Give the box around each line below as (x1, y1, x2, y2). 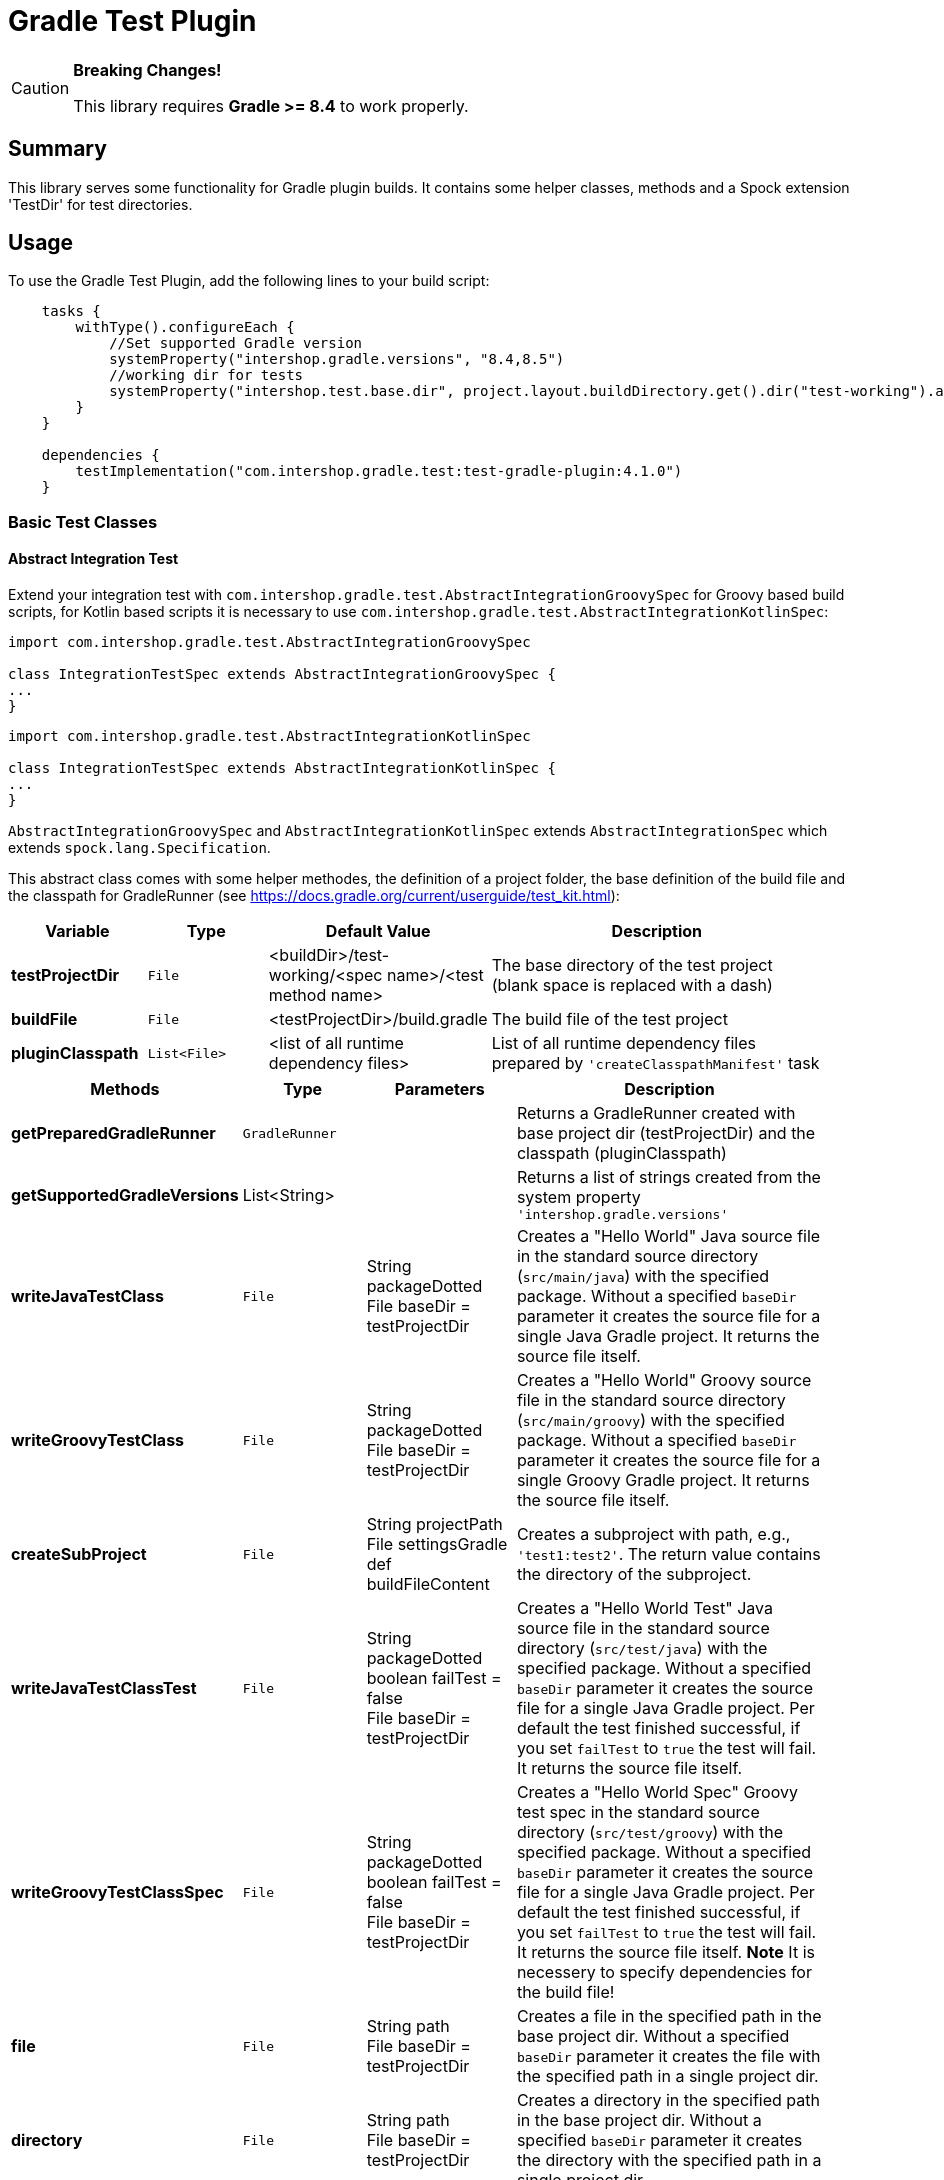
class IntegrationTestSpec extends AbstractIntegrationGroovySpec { (8, 666, 556, 683)
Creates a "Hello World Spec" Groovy (516, 1782, 798, 1803)
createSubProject (11, 1544, 147, 1565)
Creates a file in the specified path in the (516, 2006, 822, 2027)
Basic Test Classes (8, 511, 158, 532)
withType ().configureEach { (75, 319, 295, 336)
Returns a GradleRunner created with (516, 1103, 796, 1124)
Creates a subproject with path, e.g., (516, 1524, 791, 1545)
